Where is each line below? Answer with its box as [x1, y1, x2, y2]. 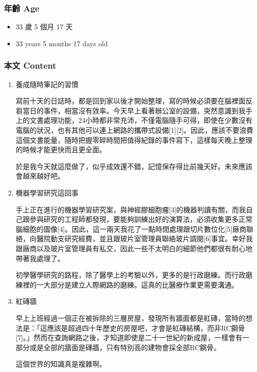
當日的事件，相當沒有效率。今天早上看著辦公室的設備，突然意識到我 [22, 105, 246, 115]
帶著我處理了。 [15, 253, 65, 263]
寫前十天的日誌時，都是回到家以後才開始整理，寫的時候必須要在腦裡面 [15, 95, 246, 106]
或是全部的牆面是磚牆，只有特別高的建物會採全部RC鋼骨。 [29, 342, 221, 352]
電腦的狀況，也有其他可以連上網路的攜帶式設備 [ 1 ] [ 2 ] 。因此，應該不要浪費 [15, 125, 254, 135]
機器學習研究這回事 [15, 187, 79, 197]
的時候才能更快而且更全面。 [15, 144, 106, 155]
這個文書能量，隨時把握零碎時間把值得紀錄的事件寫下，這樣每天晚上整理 [15, 134, 253, 145]
